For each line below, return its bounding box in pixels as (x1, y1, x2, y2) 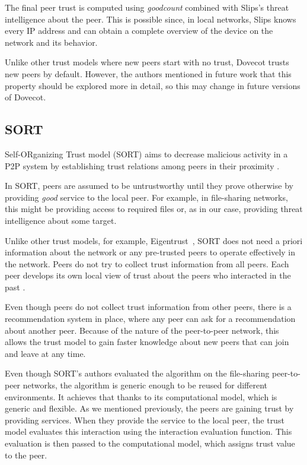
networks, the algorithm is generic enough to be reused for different (23, 379, 268, 391)
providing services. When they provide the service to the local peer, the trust (5, 413, 284, 426)
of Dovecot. (5, 91, 46, 103)
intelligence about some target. (5, 214, 117, 226)
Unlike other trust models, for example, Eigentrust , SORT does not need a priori (5, 234, 303, 246)
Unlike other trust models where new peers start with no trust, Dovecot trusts (5, 56, 289, 68)
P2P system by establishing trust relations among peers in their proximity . (5, 159, 280, 172)
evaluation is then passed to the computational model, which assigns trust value (5, 437, 295, 450)
